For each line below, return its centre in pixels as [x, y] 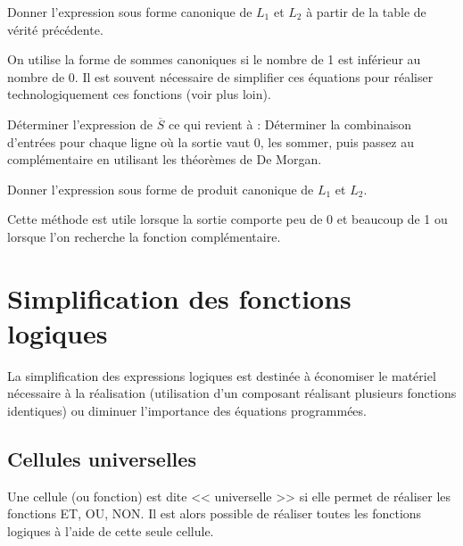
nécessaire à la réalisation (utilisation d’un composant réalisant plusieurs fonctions [232, 393]
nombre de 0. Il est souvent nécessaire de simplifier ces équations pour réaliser [220, 76]
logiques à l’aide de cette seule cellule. [111, 531]
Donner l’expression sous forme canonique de [130, 12]
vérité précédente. [55, 29]
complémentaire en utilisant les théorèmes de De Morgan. [165, 159]
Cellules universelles [102, 459]
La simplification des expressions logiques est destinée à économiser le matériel [222, 375]
